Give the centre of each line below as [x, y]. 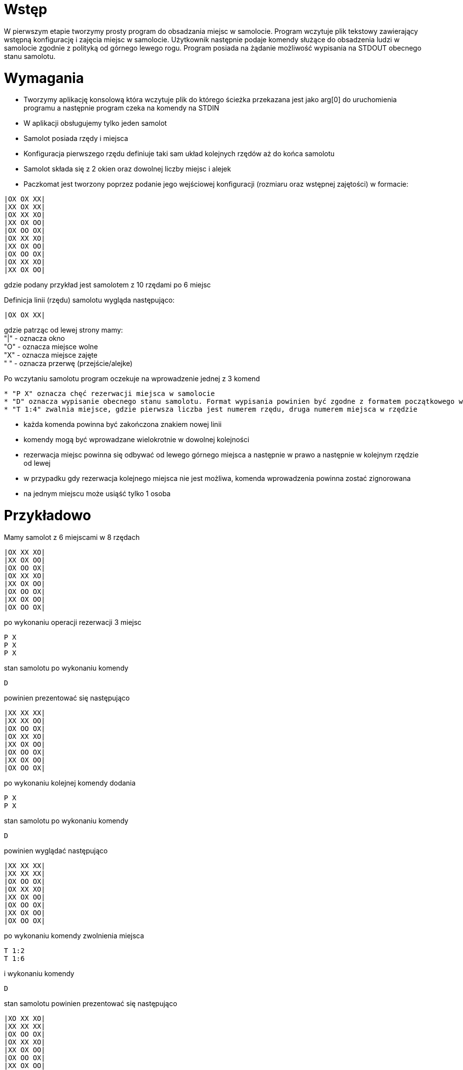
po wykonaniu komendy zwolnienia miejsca [74, 935]
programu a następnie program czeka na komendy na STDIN [121, 108]
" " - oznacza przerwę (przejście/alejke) [68, 364]
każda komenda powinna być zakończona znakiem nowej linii [123, 424]
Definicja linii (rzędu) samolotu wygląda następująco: [89, 300]
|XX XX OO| [25, 720]
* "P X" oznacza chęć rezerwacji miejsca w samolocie [109, 394]
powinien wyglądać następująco [56, 850]
